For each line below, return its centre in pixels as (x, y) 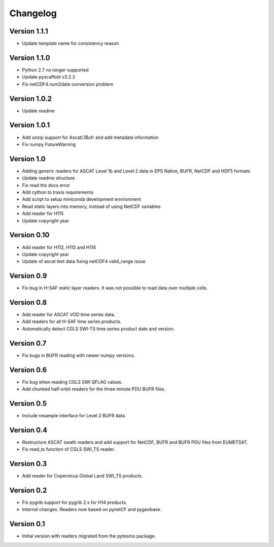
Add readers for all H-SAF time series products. (72, 321)
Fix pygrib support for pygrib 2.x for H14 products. (75, 502)
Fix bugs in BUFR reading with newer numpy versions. (79, 355)
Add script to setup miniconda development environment (82, 199)
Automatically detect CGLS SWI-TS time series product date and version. (98, 329)
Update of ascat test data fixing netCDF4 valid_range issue (84, 262)
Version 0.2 (28, 490)
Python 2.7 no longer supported (55, 70)
